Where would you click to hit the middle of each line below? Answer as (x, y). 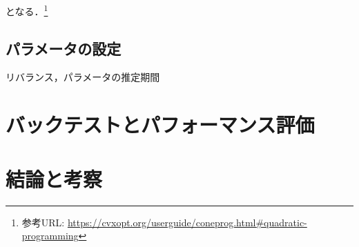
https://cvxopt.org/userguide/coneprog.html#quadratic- (187, 222)
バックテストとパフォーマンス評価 (160, 125)
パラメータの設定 (64, 48)
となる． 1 (27, 10)
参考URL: (43, 222)
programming (50, 236)
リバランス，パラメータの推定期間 (83, 77)
